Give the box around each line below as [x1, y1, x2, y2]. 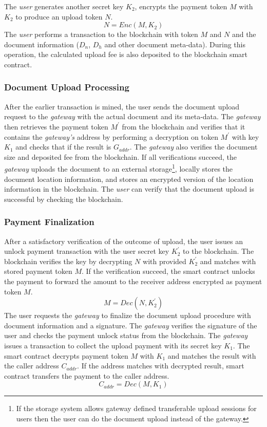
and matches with [200, 255, 256, 266]
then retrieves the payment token [4, 121, 108, 132]
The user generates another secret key [4, 1, 124, 11]
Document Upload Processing [4, 81, 129, 94]
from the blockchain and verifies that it [122, 121, 245, 132]
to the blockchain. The [183, 246, 254, 256]
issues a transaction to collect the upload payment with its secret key [4, 340, 222, 350]
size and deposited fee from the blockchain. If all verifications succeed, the [4, 151, 237, 162]
